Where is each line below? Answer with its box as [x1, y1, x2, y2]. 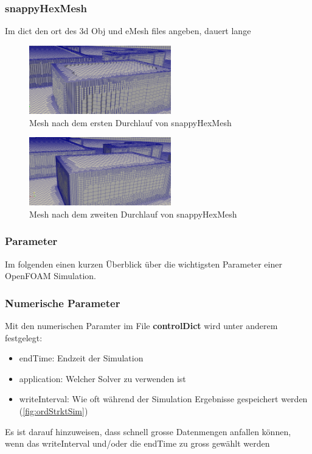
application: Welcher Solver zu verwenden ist [19, 372, 186, 385]
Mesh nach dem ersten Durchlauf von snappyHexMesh [29, 116, 232, 129]
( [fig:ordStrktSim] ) [19, 404, 88, 417]
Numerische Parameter [5, 295, 120, 310]
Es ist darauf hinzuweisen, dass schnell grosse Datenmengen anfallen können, [5, 425, 291, 438]
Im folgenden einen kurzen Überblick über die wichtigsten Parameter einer [5, 257, 282, 270]
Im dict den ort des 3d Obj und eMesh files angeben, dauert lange [5, 24, 251, 37]
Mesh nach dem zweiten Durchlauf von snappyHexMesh [29, 207, 237, 220]
